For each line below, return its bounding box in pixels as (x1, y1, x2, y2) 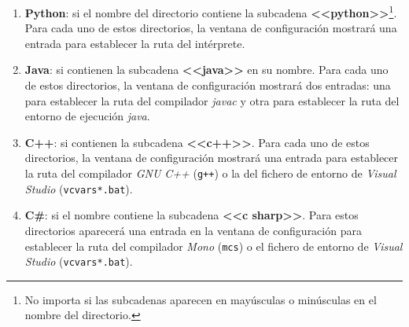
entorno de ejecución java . (24, 108, 150, 124)
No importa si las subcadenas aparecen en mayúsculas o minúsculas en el (24, 291, 377, 307)
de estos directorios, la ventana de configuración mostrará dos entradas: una (24, 77, 391, 94)
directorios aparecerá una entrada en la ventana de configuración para (24, 222, 362, 238)
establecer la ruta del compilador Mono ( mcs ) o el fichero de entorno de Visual (24, 237, 403, 254)
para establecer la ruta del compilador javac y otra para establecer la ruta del (24, 92, 400, 108)
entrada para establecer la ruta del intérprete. (24, 35, 245, 51)
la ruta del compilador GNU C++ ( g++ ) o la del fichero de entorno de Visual (24, 165, 396, 181)
